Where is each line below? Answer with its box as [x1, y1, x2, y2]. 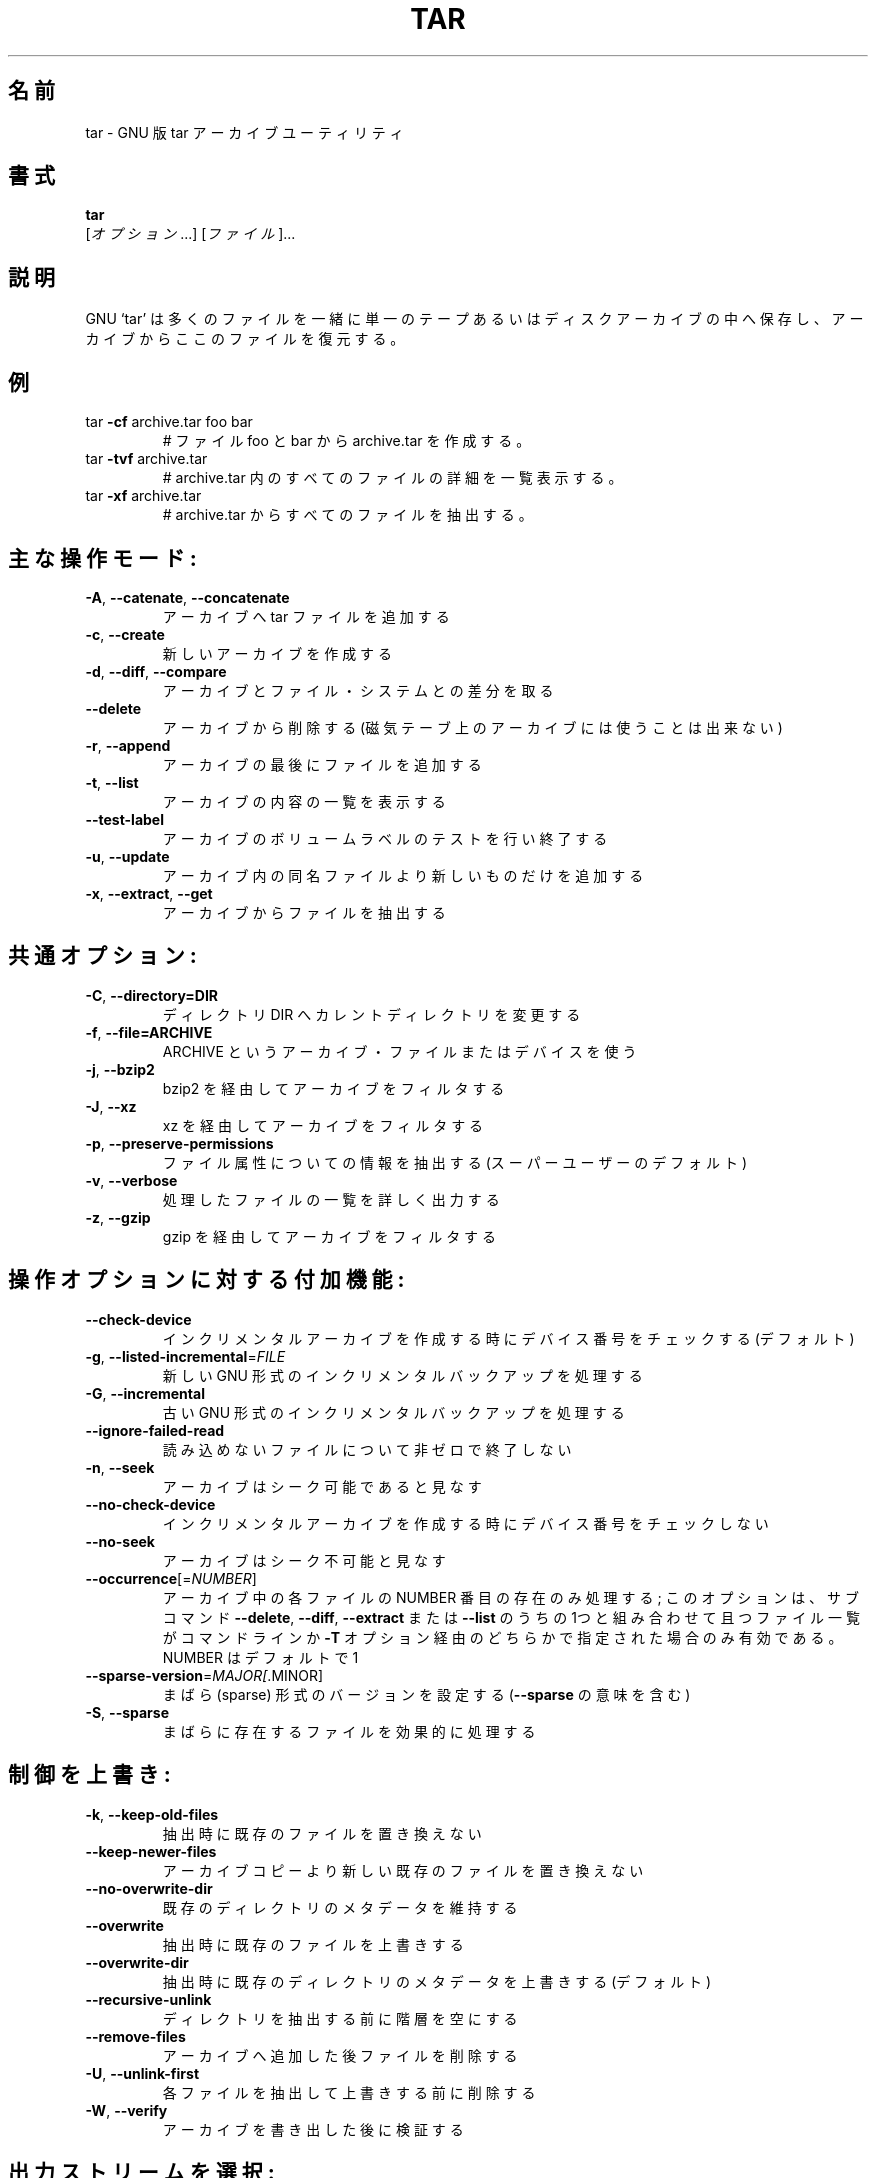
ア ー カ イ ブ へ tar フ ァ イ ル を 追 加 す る [162, 607, 450, 625]
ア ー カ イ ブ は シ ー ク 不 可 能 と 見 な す [162, 1551, 446, 1569]
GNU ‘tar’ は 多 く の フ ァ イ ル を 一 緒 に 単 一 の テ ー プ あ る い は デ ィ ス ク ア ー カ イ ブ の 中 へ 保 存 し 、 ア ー [85, 310, 864, 328]
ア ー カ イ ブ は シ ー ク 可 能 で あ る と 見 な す [162, 1477, 482, 1495]
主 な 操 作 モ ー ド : [8, 545, 197, 571]
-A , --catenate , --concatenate [85, 588, 290, 606]
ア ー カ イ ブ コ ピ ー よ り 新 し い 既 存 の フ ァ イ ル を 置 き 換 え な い [162, 1861, 644, 1879]
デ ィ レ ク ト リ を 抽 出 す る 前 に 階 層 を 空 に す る [162, 2009, 518, 2027]
